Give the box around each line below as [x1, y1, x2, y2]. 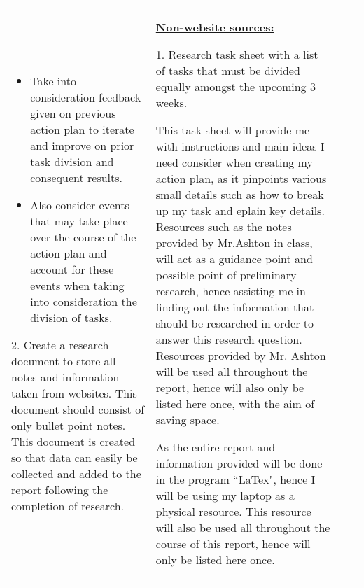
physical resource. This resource [155, 503, 311, 519]
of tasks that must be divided [155, 62, 300, 78]
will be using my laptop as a [155, 487, 295, 503]
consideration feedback [30, 89, 141, 105]
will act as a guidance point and [155, 251, 313, 267]
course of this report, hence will [155, 535, 311, 552]
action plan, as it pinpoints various [155, 170, 327, 186]
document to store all [11, 353, 116, 369]
